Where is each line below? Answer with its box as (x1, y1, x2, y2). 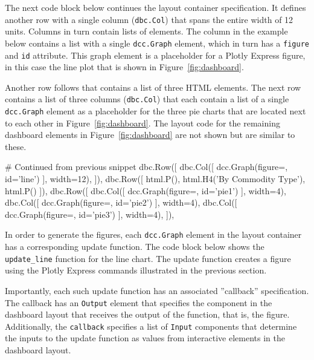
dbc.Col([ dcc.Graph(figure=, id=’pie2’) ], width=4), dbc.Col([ (5, 196, 237, 209)
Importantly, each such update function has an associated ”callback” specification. (5, 284, 309, 296)
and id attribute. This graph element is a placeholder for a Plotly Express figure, (5, 48, 306, 61)
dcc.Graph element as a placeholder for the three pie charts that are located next (5, 105, 306, 117)
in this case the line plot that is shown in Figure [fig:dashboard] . (5, 61, 244, 73)
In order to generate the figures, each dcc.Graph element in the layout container (5, 228, 302, 241)
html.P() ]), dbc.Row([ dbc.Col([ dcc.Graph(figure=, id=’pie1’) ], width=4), (5, 184, 286, 197)
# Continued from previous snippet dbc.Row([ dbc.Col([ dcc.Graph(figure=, (5, 160, 288, 173)
